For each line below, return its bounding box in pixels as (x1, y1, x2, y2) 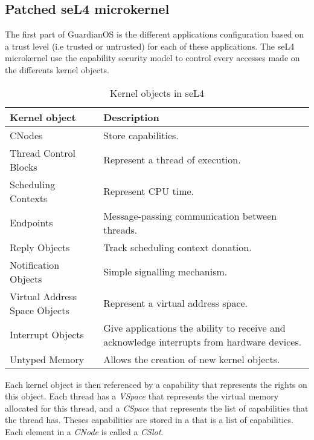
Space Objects (10, 303, 69, 317)
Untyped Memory (10, 352, 85, 366)
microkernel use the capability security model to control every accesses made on (5, 51, 300, 64)
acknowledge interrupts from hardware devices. (103, 334, 302, 349)
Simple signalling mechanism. (103, 264, 228, 279)
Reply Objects (10, 240, 70, 254)
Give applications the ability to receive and (103, 320, 286, 335)
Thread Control (10, 145, 75, 160)
